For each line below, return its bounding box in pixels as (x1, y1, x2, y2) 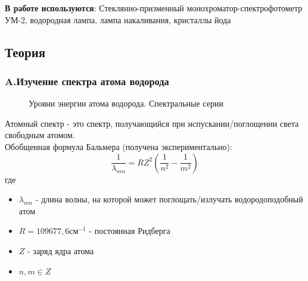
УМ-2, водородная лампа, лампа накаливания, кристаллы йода (5, 13, 231, 26)
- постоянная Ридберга (89, 224, 170, 237)
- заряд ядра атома (27, 244, 94, 257)
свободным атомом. (5, 129, 75, 141)
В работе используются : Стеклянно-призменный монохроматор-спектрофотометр (5, 2, 303, 14)
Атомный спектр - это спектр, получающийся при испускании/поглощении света (5, 117, 299, 129)
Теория (5, 42, 46, 61)
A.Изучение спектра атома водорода (5, 73, 169, 88)
